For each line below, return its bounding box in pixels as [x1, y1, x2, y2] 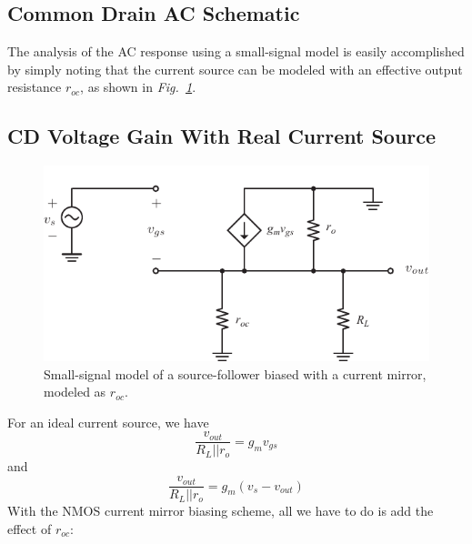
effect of [7, 519, 52, 538]
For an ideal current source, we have [7, 412, 209, 431]
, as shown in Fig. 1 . [80, 77, 196, 96]
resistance [7, 77, 62, 96]
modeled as [44, 382, 106, 401]
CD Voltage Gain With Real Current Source [7, 122, 437, 150]
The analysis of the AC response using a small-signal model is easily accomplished [7, 42, 465, 61]
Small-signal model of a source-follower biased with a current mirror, [44, 364, 427, 383]
